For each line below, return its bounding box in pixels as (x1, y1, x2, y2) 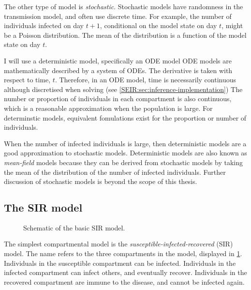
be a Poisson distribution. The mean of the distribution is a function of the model (4, 30, 247, 40)
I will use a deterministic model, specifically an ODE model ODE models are (4, 55, 232, 65)
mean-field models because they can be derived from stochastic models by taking (4, 157, 243, 167)
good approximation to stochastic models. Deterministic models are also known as (4, 148, 247, 158)
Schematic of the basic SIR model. (23, 222, 125, 232)
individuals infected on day (4, 20, 84, 31)
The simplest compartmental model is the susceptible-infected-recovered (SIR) (4, 239, 233, 249)
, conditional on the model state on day (100, 20, 217, 31)
